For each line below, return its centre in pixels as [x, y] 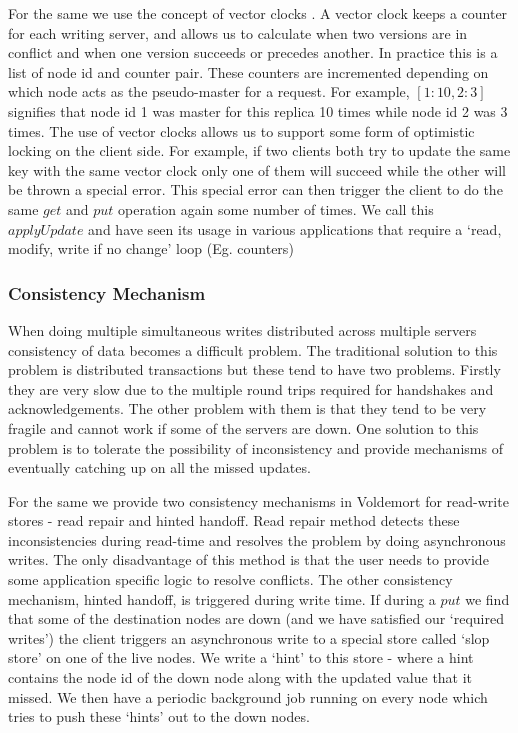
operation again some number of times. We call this [276, 208]
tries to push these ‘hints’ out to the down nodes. [159, 716]
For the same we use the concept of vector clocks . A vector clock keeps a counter [258, 13]
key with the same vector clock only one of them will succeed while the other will [257, 169]
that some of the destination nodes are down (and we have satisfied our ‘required [256, 618]
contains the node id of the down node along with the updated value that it [240, 677]
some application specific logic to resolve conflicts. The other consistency [230, 579]
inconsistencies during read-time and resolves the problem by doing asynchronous [257, 539]
